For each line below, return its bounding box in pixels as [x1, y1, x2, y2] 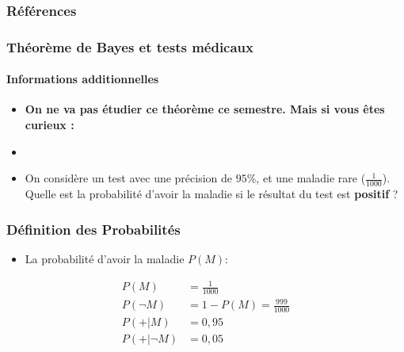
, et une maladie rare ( [256, 170, 366, 186]
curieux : [25, 117, 74, 133]
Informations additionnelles [6, 71, 159, 87]
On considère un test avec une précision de [25, 170, 233, 186]
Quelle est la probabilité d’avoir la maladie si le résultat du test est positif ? [25, 186, 398, 202]
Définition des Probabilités [6, 219, 181, 239]
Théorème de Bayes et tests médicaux [6, 36, 253, 56]
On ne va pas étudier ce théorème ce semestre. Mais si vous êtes [25, 101, 385, 117]
